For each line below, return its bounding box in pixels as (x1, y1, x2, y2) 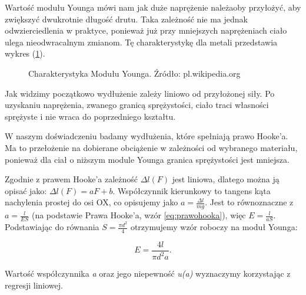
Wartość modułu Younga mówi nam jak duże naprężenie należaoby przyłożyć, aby (5, 1, 301, 13)
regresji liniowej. (5, 278, 63, 291)
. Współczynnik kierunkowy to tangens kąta (112, 184, 271, 196)
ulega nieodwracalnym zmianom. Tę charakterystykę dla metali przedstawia (5, 35, 278, 48)
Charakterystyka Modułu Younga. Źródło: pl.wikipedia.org (28, 67, 241, 79)
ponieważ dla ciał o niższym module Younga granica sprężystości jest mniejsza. (5, 153, 290, 165)
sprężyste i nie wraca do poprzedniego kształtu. (5, 110, 176, 122)
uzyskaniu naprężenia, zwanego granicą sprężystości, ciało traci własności (5, 99, 269, 111)
